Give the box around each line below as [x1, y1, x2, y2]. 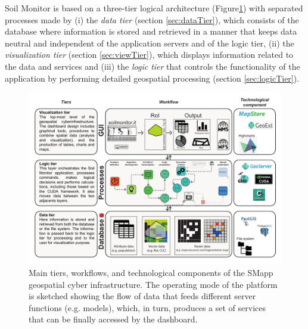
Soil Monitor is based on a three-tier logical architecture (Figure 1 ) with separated [5, 2, 303, 14]
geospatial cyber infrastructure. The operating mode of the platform [29, 278, 278, 290]
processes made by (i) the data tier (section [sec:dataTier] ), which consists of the [5, 13, 299, 26]
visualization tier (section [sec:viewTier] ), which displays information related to [5, 48, 294, 61]
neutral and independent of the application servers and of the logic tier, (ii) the [5, 36, 294, 49]
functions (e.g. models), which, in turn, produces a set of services [29, 301, 266, 314]
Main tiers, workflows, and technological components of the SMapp [29, 266, 273, 278]
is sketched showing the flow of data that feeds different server [29, 290, 256, 302]
